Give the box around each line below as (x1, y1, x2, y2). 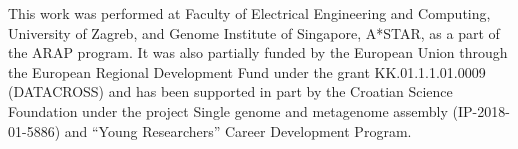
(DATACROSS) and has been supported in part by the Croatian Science (8, 81, 453, 102)
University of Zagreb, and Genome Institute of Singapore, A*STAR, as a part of (8, 22, 500, 43)
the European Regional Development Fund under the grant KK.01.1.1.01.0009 (8, 61, 486, 82)
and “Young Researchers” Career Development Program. (64, 120, 412, 141)
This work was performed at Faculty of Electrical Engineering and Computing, (8, 3, 491, 23)
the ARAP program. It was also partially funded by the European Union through (8, 42, 508, 63)
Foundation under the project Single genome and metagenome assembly (8, 100, 448, 121)
